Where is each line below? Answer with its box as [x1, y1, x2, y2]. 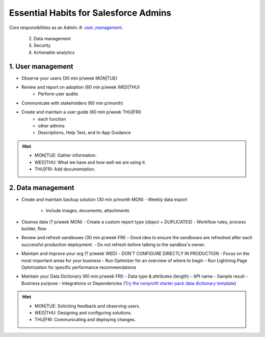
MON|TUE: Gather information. [34, 152, 97, 158]
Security [33, 42, 51, 49]
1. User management [9, 62, 74, 71]
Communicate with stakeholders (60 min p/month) [21, 100, 124, 106]
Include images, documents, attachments [46, 208, 130, 214]
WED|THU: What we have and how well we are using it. [34, 159, 146, 165]
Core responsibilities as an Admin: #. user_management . [9, 25, 124, 30]
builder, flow [21, 226, 47, 231]
